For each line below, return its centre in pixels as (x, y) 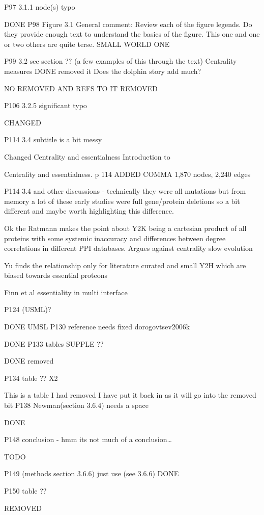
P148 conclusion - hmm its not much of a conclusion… (88, 439)
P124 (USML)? (28, 309)
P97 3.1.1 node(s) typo (40, 7)
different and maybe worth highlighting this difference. (89, 211)
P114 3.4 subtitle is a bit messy (53, 139)
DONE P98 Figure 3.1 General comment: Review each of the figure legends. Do (128, 24)
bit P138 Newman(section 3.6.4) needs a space (76, 405)
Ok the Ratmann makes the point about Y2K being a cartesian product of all (125, 228)
